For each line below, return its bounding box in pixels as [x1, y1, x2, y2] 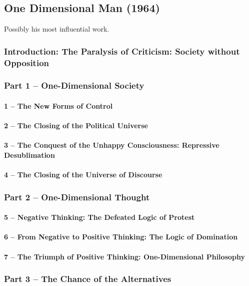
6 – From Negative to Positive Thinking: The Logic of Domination [4, 231, 238, 242]
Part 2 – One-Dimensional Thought [4, 190, 150, 203]
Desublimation [4, 149, 55, 160]
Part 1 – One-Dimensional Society [4, 79, 144, 92]
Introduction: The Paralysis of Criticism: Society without [4, 45, 240, 57]
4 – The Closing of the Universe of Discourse [4, 169, 162, 180]
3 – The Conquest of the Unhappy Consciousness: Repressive [4, 140, 219, 150]
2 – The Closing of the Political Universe [4, 120, 148, 131]
